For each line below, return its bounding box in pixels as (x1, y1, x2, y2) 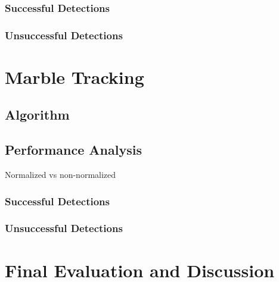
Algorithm (5, 105, 70, 124)
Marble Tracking (5, 64, 144, 89)
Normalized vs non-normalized (5, 168, 116, 181)
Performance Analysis (5, 140, 142, 159)
